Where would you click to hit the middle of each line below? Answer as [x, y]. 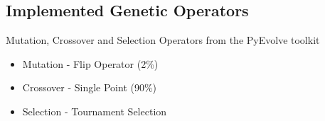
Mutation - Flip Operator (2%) [90, 63]
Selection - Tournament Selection [95, 111]
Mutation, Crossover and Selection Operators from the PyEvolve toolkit [163, 40]
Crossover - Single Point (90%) [90, 87]
